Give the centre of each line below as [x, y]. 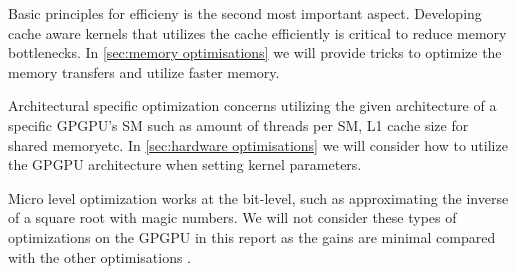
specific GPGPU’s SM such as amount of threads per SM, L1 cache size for [238, 124]
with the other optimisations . [99, 256]
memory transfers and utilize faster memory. [144, 71]
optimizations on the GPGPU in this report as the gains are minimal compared [252, 236]
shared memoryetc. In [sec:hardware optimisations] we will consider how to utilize [258, 144]
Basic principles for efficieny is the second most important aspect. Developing [245, 13]
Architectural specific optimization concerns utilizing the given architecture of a [252, 105]
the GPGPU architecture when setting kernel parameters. [185, 164]
